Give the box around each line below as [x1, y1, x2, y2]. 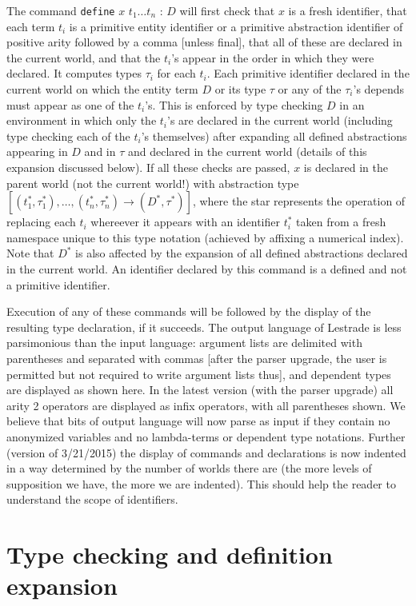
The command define [6, 2, 115, 18]
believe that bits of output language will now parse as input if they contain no [6, 413, 390, 429]
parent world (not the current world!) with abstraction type [6, 174, 299, 191]
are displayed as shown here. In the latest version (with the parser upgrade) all [6, 381, 394, 398]
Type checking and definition [6, 538, 333, 571]
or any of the [278, 81, 342, 98]
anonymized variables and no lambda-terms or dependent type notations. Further [6, 428, 406, 445]
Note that [6, 245, 54, 261]
